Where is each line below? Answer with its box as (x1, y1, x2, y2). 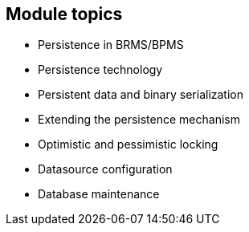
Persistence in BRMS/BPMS (38, 38, 184, 52)
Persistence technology (38, 63, 163, 77)
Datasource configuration (38, 162, 173, 177)
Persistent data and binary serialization (38, 88, 243, 102)
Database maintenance (38, 187, 160, 201)
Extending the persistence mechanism (38, 112, 240, 127)
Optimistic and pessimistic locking (38, 137, 218, 152)
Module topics (6, 4, 123, 24)
